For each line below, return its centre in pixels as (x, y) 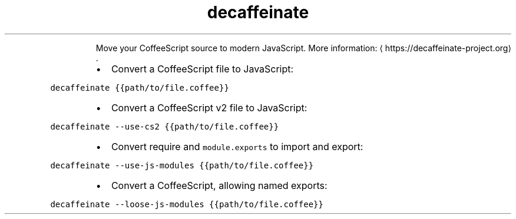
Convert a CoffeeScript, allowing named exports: (219, 185)
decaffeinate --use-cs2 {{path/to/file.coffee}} (165, 126)
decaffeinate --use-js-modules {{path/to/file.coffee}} (182, 165)
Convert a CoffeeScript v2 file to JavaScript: (209, 107)
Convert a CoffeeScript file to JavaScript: (202, 69)
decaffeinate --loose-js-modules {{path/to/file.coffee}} (187, 204)
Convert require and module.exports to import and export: (237, 146)
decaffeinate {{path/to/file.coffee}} (140, 87)
